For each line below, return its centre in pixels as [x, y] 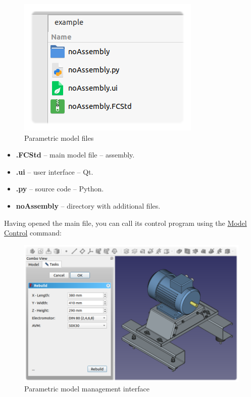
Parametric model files [59, 137]
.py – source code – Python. [60, 189]
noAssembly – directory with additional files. [88, 205]
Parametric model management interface [87, 389]
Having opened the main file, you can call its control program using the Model [125, 223]
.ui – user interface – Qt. [55, 171]
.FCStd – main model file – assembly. [75, 155]
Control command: [33, 233]
